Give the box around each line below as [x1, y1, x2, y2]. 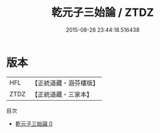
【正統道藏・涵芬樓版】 [31, 79, 100, 87]
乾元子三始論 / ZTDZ [51, 5, 155, 20]
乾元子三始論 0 [15, 120, 53, 127]
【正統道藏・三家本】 [31, 90, 93, 98]
